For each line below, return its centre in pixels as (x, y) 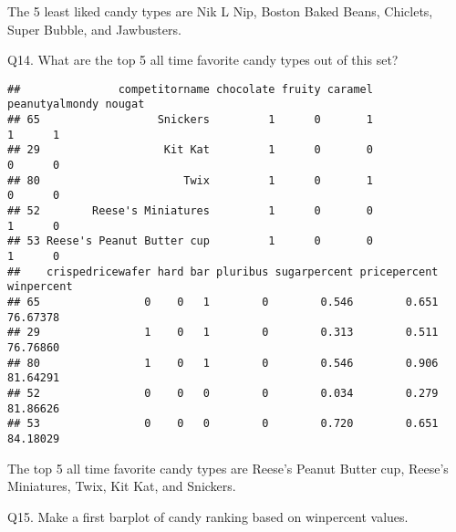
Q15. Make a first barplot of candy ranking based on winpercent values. (208, 516)
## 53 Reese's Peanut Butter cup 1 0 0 (190, 241)
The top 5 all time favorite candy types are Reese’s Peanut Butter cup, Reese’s (228, 468)
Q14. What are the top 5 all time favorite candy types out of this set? (203, 60)
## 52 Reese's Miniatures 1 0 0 (190, 211)
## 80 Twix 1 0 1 (190, 180)
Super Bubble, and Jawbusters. (94, 29)
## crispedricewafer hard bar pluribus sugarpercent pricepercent (223, 271)
